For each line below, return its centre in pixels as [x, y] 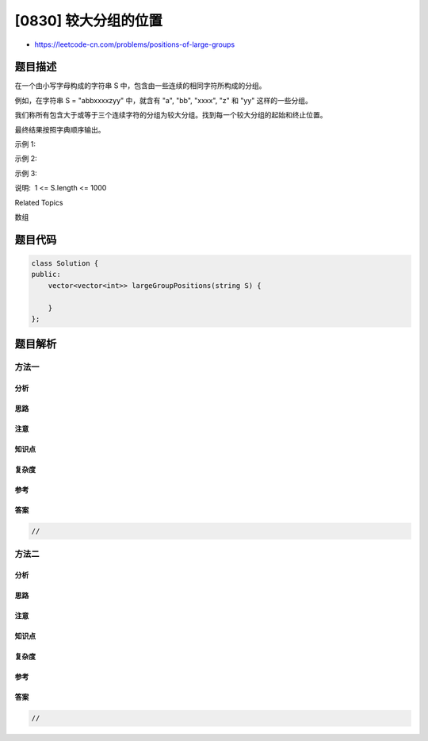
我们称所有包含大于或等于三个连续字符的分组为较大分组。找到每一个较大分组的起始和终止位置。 [171, 115]
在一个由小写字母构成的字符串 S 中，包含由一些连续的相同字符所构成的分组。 [140, 86]
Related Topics [39, 202]
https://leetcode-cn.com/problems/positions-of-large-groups [135, 44]
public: [46, 275]
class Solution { [65, 263]
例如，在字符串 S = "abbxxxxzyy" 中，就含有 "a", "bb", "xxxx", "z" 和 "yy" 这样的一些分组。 [164, 100]
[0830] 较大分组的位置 [88, 21]
